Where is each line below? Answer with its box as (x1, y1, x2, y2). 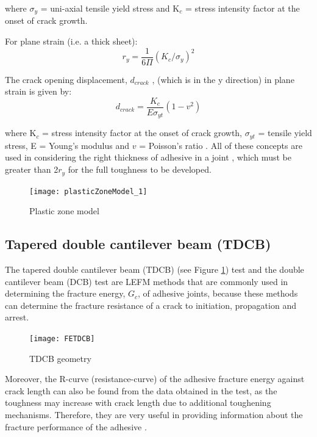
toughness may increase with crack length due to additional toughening (5, 396, 271, 409)
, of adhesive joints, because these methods (138, 287, 298, 300)
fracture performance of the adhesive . (5, 420, 147, 433)
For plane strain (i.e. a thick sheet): (5, 35, 138, 48)
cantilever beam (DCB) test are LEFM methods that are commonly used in (5, 275, 288, 287)
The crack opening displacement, (5, 73, 127, 85)
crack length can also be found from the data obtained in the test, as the (5, 384, 277, 397)
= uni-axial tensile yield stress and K (40, 2, 180, 14)
